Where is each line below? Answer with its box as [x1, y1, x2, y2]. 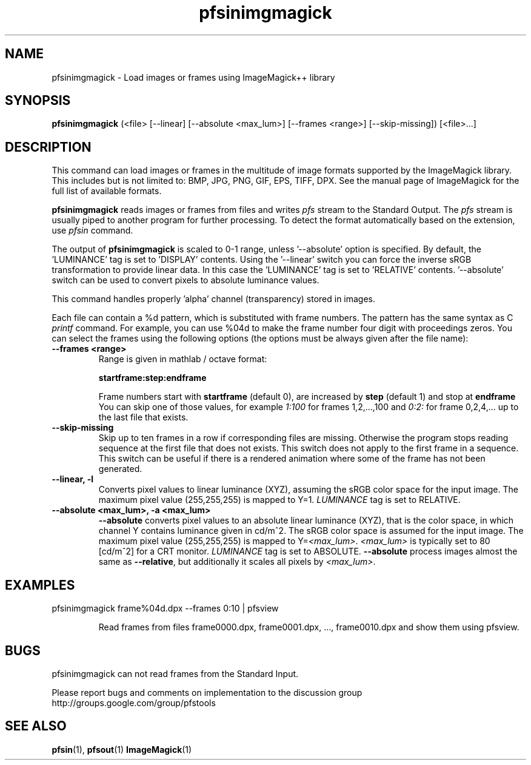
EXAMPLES [5, 577, 75, 593]
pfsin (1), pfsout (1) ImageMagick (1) [52, 744, 192, 755]
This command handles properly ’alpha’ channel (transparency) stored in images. [52, 294, 376, 305]
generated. [98, 463, 142, 474]
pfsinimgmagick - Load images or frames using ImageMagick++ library [52, 72, 335, 83]
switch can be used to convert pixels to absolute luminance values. [52, 275, 319, 286]
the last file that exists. [98, 412, 189, 423]
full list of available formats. [52, 186, 162, 197]
